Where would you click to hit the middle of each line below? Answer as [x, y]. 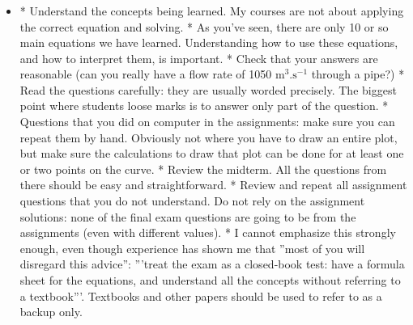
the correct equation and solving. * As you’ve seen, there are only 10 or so [204, 26]
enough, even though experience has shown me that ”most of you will [192, 248]
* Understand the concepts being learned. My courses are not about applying [212, 10]
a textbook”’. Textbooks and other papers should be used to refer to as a [201, 295]
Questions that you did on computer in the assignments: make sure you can [207, 122]
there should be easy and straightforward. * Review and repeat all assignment [213, 185]
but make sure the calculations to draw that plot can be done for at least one [212, 153]
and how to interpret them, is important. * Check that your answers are [199, 58]
